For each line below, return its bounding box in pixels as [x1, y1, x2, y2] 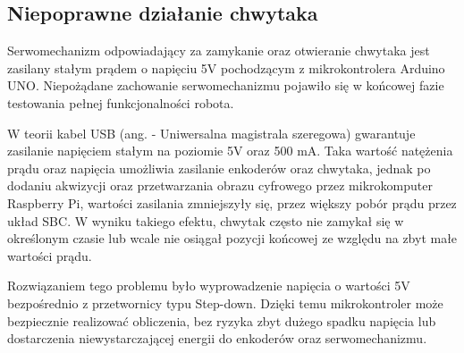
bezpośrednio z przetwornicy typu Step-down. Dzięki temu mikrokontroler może [7, 293, 443, 312]
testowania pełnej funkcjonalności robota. [7, 93, 234, 112]
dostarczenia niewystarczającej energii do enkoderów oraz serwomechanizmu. [7, 329, 427, 348]
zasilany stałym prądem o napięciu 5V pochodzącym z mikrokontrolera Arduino [7, 58, 445, 77]
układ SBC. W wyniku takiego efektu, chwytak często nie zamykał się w [7, 211, 404, 230]
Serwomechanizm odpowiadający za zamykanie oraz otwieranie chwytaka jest [7, 41, 430, 60]
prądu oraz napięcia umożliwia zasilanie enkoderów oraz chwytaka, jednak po [7, 158, 431, 177]
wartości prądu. [7, 246, 92, 265]
